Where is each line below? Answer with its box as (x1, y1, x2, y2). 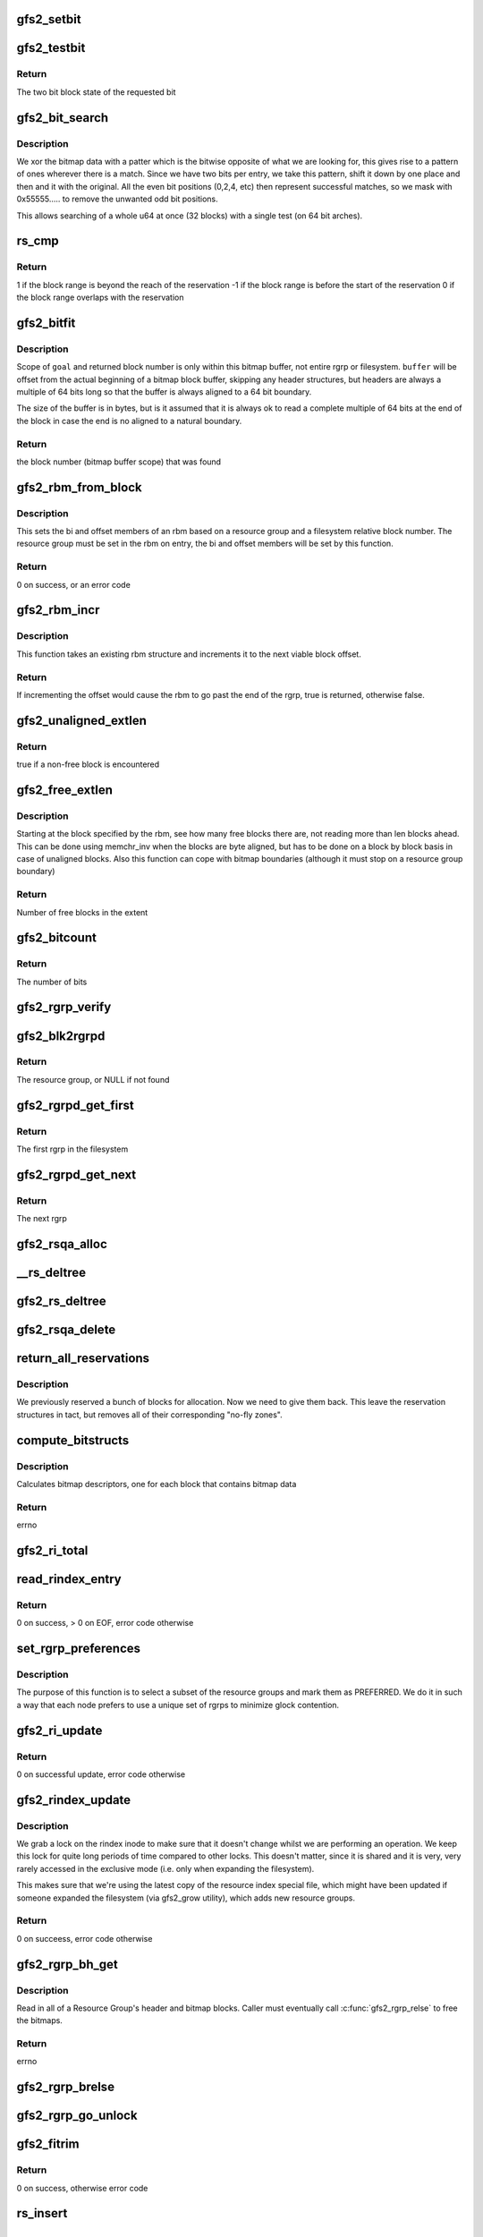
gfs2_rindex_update (16, 1792, 131, 1807)
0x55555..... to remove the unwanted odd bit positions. (16, 193, 218, 205)
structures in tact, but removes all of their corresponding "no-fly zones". (16, 1409, 284, 1420)
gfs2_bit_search (16, 110, 109, 125)
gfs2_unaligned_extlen (16, 712, 148, 728)
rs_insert (16, 2206, 68, 2221)
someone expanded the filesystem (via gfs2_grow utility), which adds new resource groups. (16, 1893, 355, 1903)
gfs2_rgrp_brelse (16, 2080, 115, 2095)
